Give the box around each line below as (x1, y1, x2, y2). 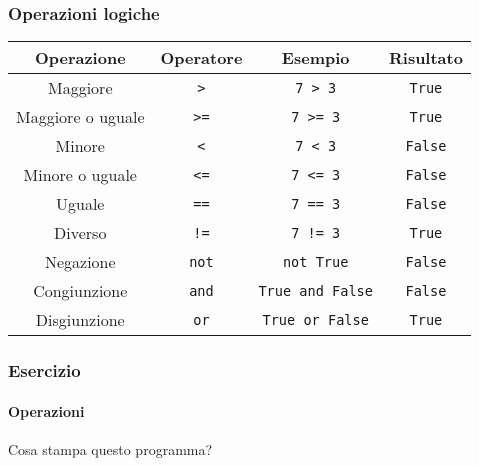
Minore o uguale (23, 163, 137, 187)
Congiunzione (33, 279, 128, 303)
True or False (262, 311, 369, 328)
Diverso (54, 221, 107, 245)
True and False (258, 282, 373, 299)
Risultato (388, 46, 463, 70)
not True (282, 253, 349, 270)
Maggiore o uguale (16, 105, 145, 129)
